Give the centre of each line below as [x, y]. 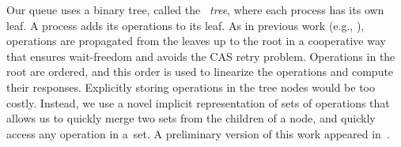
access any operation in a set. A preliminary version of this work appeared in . [198, 133]
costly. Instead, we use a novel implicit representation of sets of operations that [198, 102]
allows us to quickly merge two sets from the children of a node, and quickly [191, 118]
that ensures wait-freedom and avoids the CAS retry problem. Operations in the [201, 56]
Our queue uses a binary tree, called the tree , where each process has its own [195, 9]
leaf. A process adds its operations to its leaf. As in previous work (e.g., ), [185, 25]
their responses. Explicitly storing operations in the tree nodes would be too [191, 87]
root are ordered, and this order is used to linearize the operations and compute [200, 72]
